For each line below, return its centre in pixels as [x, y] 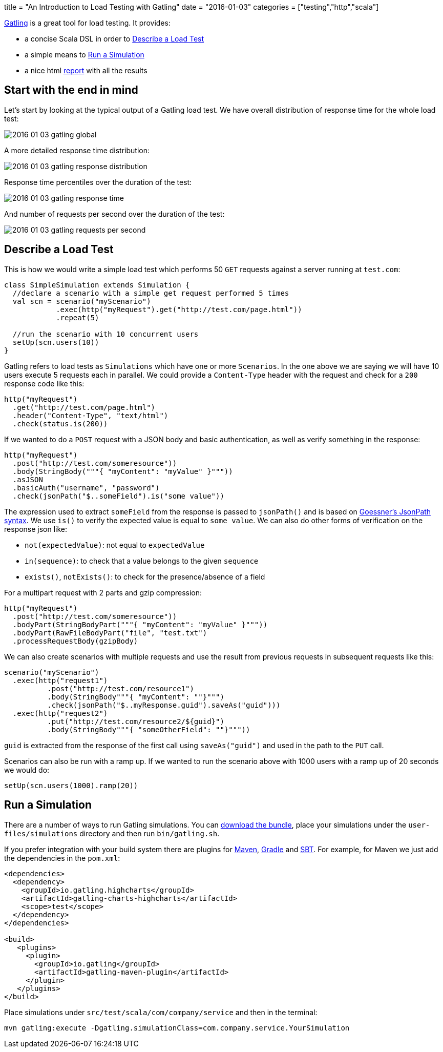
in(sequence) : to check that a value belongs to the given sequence [142, 561]
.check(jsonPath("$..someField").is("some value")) [118, 496]
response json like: [36, 529]
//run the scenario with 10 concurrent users [106, 334]
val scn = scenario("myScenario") [82, 301]
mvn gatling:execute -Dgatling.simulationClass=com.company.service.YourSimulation [177, 1028]
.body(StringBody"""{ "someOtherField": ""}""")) [149, 729]
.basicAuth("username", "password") [86, 488]
